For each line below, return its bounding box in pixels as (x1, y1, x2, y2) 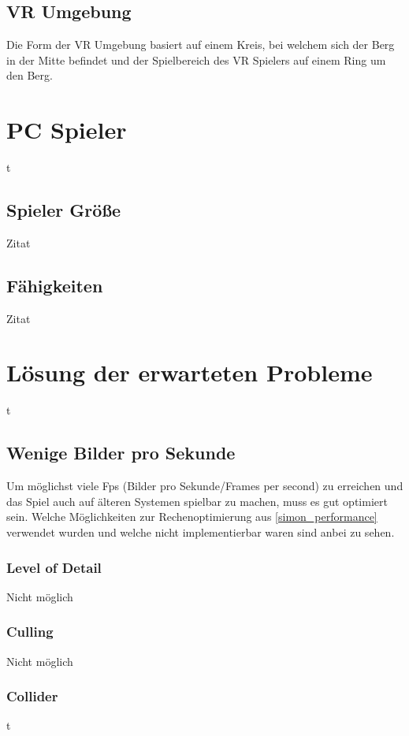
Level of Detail (6, 557, 102, 577)
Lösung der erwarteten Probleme (6, 356, 373, 388)
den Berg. (6, 67, 53, 84)
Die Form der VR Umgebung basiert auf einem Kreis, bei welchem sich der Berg (6, 36, 395, 53)
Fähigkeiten (6, 273, 103, 297)
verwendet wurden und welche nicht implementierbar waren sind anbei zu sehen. (6, 524, 395, 540)
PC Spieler (6, 113, 127, 146)
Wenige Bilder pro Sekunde (6, 440, 236, 465)
